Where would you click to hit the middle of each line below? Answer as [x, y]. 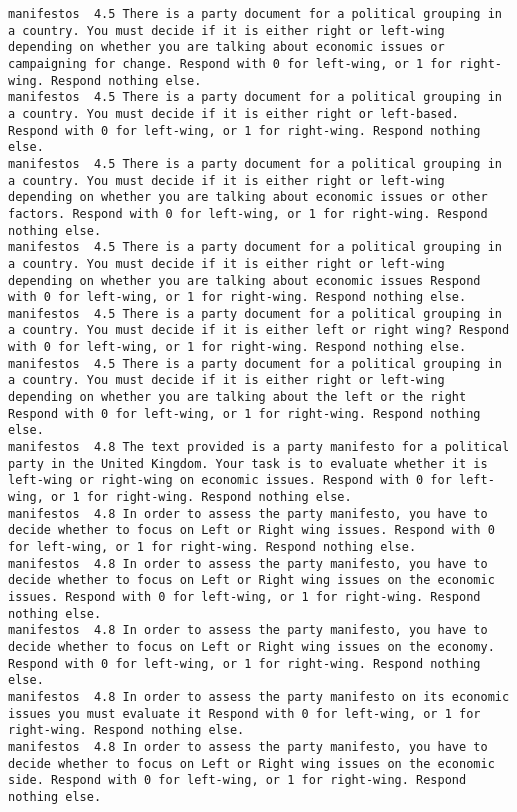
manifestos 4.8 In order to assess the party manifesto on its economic [259, 696]
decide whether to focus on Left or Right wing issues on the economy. [251, 646]
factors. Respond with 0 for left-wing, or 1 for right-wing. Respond [248, 213]
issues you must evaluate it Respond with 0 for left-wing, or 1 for [244, 713]
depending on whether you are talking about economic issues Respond [244, 280]
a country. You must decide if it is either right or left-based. [234, 113]
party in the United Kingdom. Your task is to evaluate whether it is [248, 463]
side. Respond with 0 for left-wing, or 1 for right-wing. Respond [237, 780]
